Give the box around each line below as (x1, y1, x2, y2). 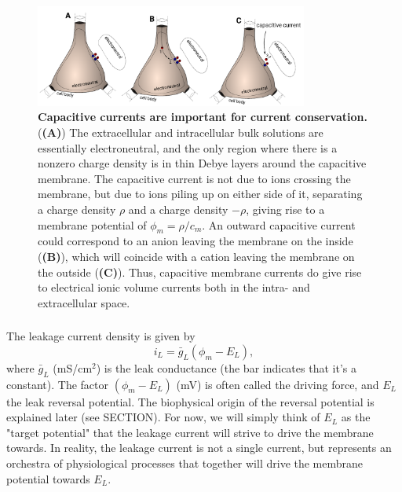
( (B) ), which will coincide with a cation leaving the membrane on (38, 248, 355, 264)
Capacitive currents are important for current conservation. (38, 108, 367, 125)
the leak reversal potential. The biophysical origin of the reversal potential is (6, 393, 375, 409)
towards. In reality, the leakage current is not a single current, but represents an (6, 439, 392, 456)
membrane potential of (38, 216, 147, 233)
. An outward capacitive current (202, 216, 356, 233)
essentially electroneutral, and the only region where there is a (38, 139, 338, 156)
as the (341, 409, 371, 425)
